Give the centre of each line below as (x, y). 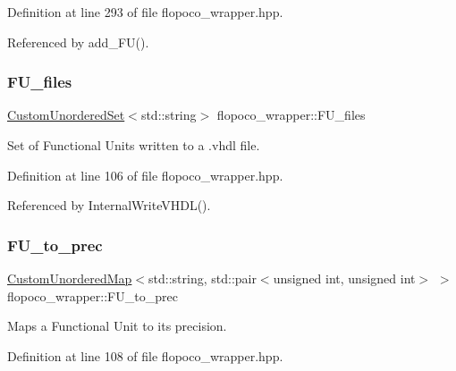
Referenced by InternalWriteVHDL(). (109, 205)
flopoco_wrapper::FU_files (291, 115)
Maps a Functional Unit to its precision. (117, 326)
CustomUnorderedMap (70, 278)
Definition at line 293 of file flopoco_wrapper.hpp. (145, 12)
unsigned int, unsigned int (344, 278)
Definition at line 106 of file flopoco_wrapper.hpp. (145, 175)
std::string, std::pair (203, 278)
